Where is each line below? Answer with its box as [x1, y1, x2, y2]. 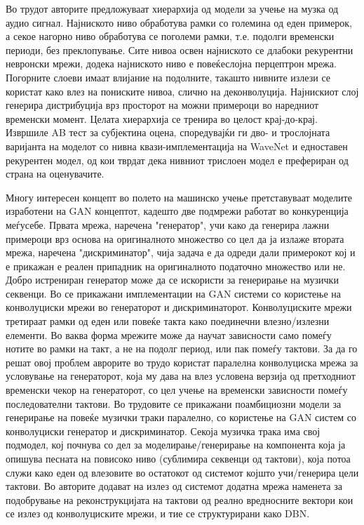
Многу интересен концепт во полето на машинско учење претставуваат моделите [6, 190, 352, 204]
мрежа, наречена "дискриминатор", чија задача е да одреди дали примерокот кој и [6, 245, 356, 260]
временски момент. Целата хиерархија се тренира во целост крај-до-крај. [6, 111, 318, 126]
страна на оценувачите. [6, 166, 105, 181]
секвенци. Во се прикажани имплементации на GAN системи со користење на [6, 286, 342, 300]
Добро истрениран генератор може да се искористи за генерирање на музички [6, 272, 339, 287]
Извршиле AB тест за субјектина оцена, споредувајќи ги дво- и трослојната [6, 125, 330, 140]
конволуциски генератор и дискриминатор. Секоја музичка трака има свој [6, 423, 321, 438]
